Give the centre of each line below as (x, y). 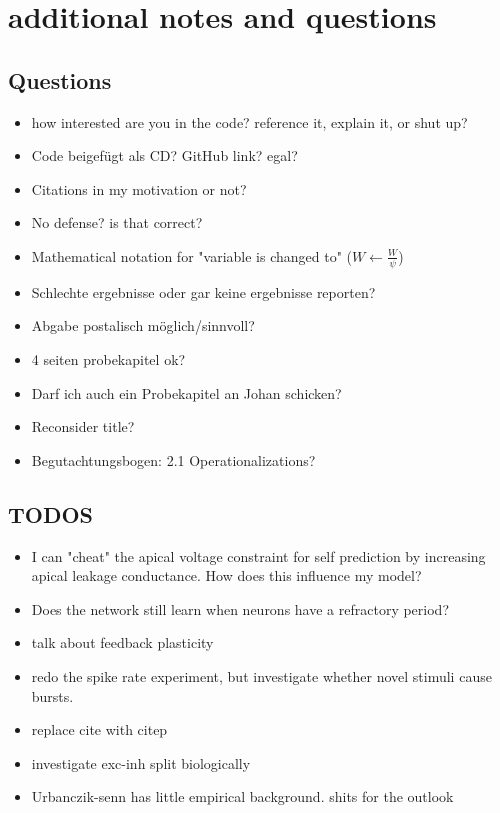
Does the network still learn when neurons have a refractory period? (240, 608)
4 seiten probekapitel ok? (108, 358)
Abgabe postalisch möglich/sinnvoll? (143, 325)
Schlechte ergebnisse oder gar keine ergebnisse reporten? (203, 291)
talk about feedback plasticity (122, 642)
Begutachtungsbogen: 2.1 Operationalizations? (173, 459)
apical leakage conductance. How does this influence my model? (226, 575)
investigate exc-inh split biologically (141, 762)
